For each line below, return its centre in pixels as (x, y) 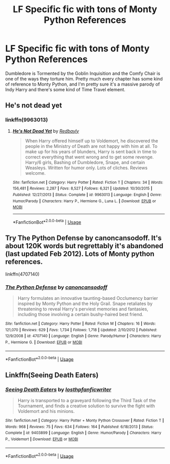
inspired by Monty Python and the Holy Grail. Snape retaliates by (85, 304)
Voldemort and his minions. (46, 411)
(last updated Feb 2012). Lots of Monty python (80, 254)
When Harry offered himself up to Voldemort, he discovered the (92, 141)
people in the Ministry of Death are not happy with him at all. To (91, 146)
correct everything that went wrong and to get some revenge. (90, 157)
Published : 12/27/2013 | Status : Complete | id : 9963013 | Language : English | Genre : (87, 195)
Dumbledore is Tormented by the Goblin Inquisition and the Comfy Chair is (83, 73)
